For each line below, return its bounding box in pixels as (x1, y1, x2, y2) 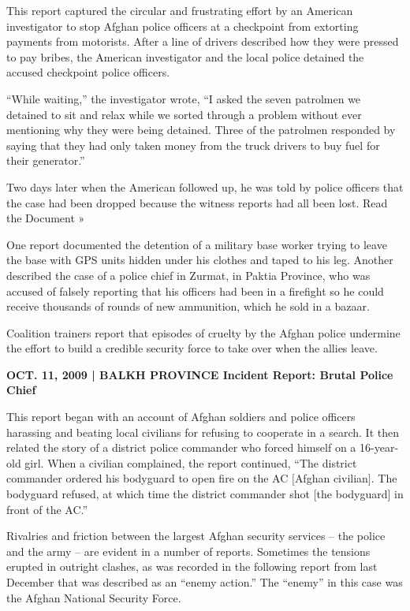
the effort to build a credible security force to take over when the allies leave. (6, 340, 378, 356)
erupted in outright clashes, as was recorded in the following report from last (6, 558, 378, 575)
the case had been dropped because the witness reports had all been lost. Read (6, 194, 388, 210)
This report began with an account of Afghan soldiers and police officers (6, 408, 356, 425)
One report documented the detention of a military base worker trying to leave (6, 236, 387, 252)
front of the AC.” (6, 501, 88, 517)
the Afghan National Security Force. (6, 589, 181, 605)
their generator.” (6, 152, 85, 169)
